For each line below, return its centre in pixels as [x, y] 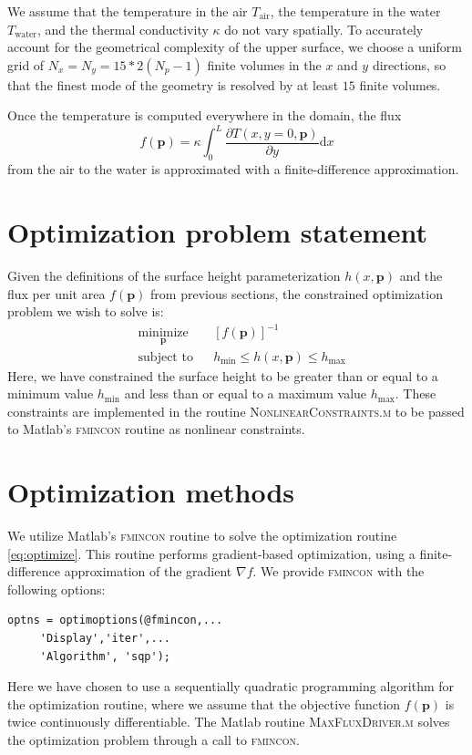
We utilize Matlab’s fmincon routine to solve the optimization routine [202, 536]
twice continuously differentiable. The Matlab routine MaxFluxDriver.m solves [229, 722]
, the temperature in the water [355, 11]
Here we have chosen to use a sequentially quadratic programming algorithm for [231, 686]
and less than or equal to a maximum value [246, 393]
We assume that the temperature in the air [128, 11]
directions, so [409, 64]
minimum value [51, 393]
